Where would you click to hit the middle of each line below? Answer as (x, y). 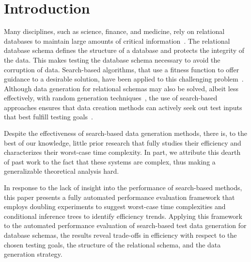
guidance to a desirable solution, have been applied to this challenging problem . (124, 79)
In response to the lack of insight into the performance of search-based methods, (123, 188)
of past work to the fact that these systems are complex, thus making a (110, 161)
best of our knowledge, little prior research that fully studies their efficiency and (123, 142)
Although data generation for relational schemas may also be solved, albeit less (121, 88)
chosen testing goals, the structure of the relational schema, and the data (112, 244)
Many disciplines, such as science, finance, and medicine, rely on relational (114, 31)
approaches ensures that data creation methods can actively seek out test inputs (123, 107)
